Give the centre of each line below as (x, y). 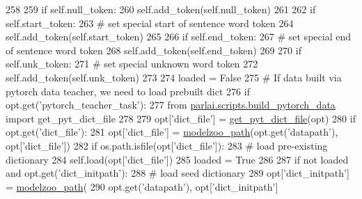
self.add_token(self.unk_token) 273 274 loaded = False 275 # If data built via (174, 77)
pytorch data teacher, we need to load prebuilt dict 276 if (128, 91)
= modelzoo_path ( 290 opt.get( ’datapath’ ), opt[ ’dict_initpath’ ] (142, 186)
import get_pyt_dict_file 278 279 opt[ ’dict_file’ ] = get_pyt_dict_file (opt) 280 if (181, 118)
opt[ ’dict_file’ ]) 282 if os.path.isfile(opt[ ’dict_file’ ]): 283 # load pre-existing (167, 145)
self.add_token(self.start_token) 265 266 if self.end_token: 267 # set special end (178, 37)
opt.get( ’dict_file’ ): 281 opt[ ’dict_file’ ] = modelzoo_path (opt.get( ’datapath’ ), (172, 132)
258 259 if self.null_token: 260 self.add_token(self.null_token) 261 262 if (161, 9)
